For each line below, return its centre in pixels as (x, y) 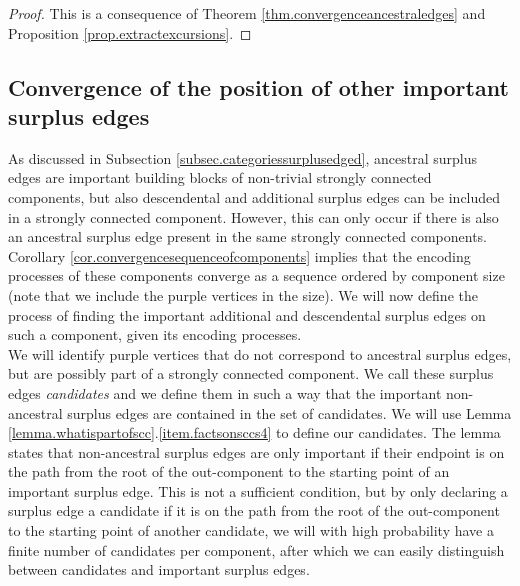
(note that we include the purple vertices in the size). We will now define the (243, 294)
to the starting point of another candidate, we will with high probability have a (251, 530)
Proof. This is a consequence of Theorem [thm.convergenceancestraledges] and (247, 13)
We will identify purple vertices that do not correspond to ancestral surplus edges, (260, 353)
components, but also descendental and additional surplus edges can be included (254, 196)
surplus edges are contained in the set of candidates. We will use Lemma (289, 412)
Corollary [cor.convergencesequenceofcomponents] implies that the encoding (239, 255)
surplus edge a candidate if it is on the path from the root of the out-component (254, 510)
